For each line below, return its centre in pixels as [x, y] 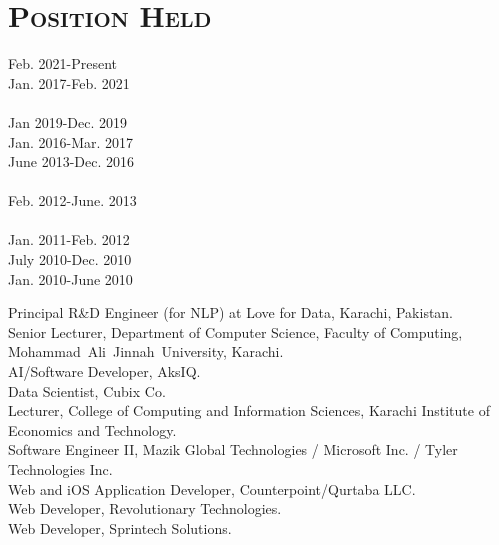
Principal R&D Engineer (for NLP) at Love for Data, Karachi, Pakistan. [231, 312]
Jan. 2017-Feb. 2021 [69, 82]
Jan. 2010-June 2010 [70, 278]
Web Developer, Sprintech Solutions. [120, 527]
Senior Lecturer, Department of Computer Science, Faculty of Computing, [235, 331]
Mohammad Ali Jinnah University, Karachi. [146, 351]
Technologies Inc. [60, 469]
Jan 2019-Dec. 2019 [67, 121]
